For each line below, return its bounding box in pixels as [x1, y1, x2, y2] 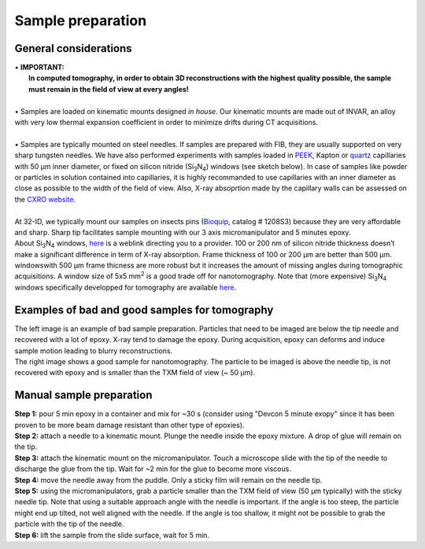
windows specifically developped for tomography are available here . [14, 282, 236, 292]
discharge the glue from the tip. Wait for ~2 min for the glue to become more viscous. [14, 464, 291, 473]
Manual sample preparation [14, 389, 153, 402]
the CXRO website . [14, 194, 76, 204]
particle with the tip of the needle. [14, 519, 124, 529]
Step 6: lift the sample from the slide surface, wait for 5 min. [14, 530, 210, 540]
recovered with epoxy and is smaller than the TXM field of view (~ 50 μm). [14, 368, 256, 378]
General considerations [14, 42, 133, 55]
